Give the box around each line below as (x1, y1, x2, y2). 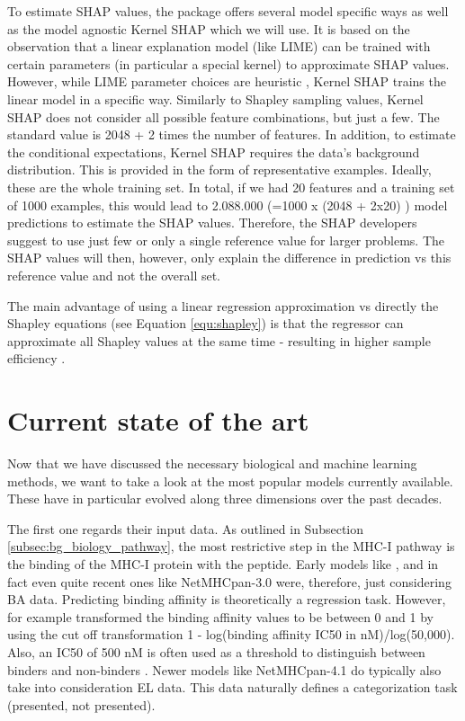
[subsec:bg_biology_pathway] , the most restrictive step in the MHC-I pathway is (7, 537, 455, 556)
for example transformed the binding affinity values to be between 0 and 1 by (7, 607, 434, 626)
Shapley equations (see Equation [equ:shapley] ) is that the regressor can (7, 314, 404, 333)
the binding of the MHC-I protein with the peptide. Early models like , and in (7, 554, 439, 573)
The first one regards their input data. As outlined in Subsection (7, 519, 364, 538)
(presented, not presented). (7, 695, 156, 714)
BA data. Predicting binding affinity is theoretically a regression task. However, (7, 590, 446, 609)
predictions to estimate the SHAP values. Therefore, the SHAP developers (7, 213, 417, 232)
